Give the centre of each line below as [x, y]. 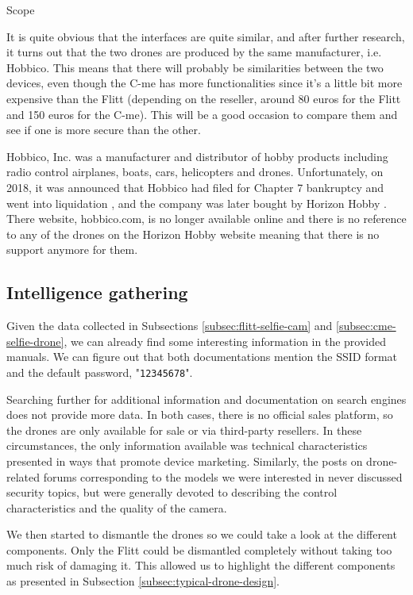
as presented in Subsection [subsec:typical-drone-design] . [143, 581]
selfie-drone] [35, 341]
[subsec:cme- [366, 326]
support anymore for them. [72, 250]
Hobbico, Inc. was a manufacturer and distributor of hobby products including [197, 156]
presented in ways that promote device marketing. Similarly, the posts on [185, 461]
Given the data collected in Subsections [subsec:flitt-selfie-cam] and [170, 326]
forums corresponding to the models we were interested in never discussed [223, 476]
